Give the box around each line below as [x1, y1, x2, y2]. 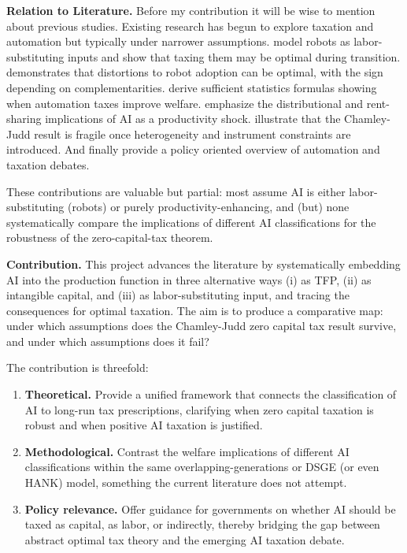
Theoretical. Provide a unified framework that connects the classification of [24, 386, 397, 403]
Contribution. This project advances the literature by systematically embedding [6, 255, 401, 272]
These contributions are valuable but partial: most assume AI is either [6, 183, 346, 199]
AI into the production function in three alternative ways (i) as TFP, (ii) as [6, 271, 372, 288]
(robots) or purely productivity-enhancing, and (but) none [67, 199, 350, 215]
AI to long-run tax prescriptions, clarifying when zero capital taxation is [24, 401, 374, 418]
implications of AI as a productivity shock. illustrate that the [45, 110, 341, 127]
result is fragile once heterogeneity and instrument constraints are [34, 125, 351, 142]
